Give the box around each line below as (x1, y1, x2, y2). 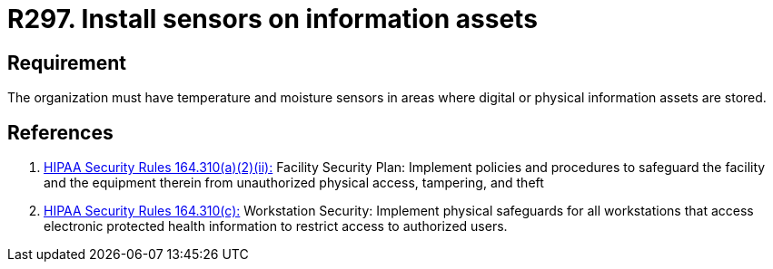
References (7, 120, 114, 144)
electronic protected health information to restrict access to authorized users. (44, 218, 508, 235)
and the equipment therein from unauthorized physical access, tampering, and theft (44, 175, 544, 191)
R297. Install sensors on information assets (7, 4, 538, 34)
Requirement (7, 51, 127, 74)
